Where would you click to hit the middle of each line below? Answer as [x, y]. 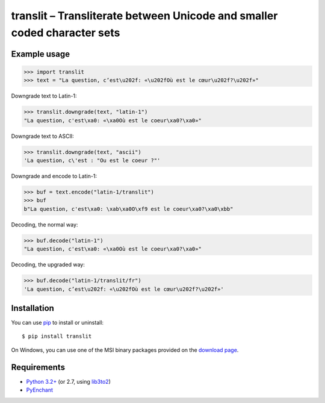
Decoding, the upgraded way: [48, 264]
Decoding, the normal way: [45, 224]
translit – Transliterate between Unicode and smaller [144, 16]
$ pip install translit [57, 336]
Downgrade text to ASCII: [43, 136]
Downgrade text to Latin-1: [44, 96]
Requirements [38, 367]
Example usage [41, 54]
